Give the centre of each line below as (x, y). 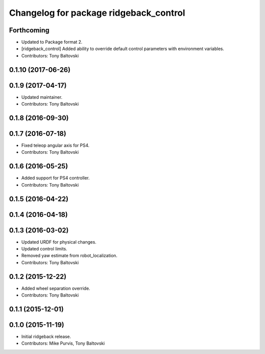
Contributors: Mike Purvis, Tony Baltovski (63, 343)
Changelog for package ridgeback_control (97, 13)
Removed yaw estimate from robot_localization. (69, 256)
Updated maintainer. (42, 97)
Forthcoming (29, 30)
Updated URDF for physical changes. (59, 242)
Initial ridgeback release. (46, 337)
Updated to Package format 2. (52, 42)
